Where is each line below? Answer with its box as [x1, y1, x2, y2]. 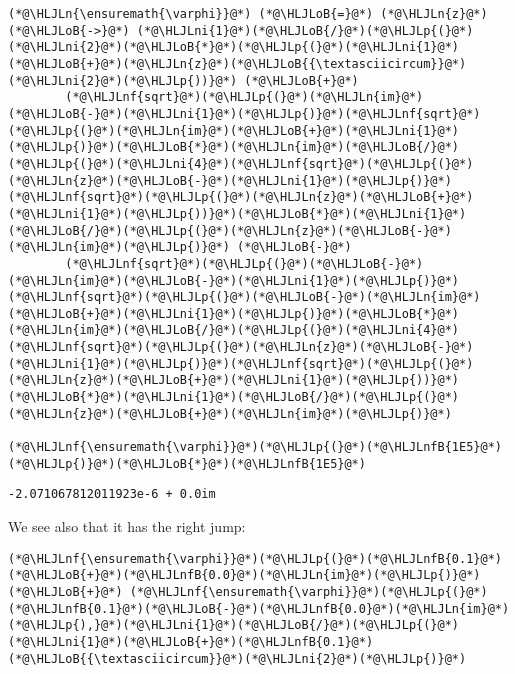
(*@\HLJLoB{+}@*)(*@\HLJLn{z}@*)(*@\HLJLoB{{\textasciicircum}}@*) [8, 56, 467, 71]
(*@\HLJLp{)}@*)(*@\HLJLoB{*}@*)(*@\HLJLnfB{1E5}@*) [8, 456, 366, 471]
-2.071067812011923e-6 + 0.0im [8, 487, 216, 502]
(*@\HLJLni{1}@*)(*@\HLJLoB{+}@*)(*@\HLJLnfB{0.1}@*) [8, 634, 374, 649]
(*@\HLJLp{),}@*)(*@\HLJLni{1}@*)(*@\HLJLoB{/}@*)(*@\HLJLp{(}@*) [8, 618, 460, 633]
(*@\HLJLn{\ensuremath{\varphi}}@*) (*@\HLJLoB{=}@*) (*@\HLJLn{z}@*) [8, 7, 488, 21]
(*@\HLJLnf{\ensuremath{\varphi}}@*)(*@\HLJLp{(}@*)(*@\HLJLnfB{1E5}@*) [8, 440, 502, 455]
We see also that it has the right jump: [8, 516, 246, 537]
